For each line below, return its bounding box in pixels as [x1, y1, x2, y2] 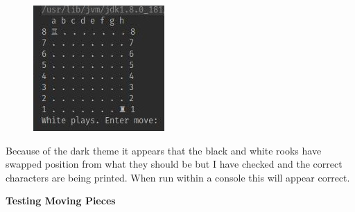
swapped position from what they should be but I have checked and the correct [6, 157, 343, 171]
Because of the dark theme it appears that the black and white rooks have [6, 143, 322, 157]
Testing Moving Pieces [6, 193, 116, 208]
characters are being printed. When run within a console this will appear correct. [6, 170, 350, 184]
